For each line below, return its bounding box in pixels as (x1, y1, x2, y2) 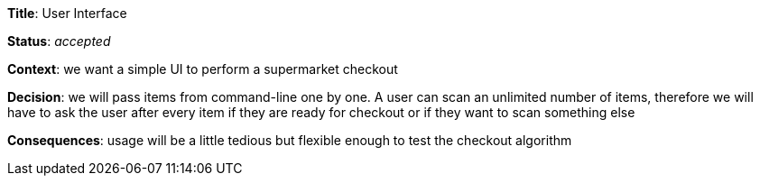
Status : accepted (7, 33, 111, 49)
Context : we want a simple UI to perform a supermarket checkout (7, 61, 398, 77)
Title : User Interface (7, 5, 127, 21)
